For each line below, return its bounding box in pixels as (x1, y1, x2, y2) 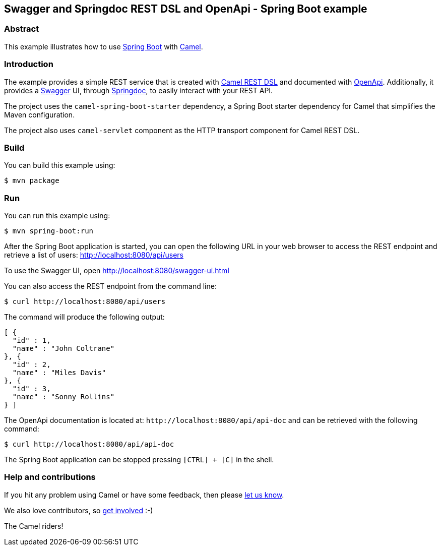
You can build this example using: (4, 161, 115, 170)
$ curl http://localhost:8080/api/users (4, 297, 166, 306)
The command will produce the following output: (4, 313, 165, 322)
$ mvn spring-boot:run (4, 227, 94, 235)
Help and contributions (4, 472, 96, 482)
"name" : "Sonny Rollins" (12, 393, 115, 401)
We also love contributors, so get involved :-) (4, 506, 153, 515)
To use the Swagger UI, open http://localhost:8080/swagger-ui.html (4, 266, 229, 275)
